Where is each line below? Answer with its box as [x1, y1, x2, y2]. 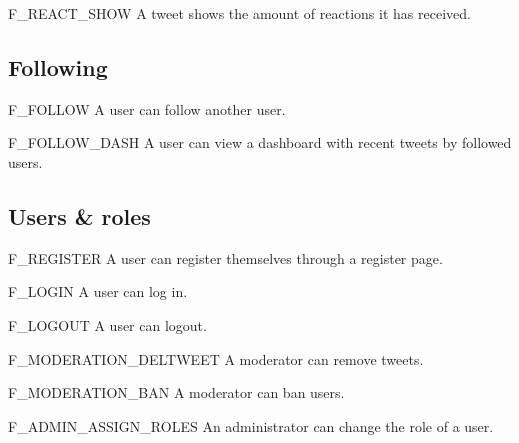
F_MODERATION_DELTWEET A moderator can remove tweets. [8, 348, 424, 369]
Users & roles [8, 200, 151, 231]
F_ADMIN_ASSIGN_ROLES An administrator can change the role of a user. [8, 415, 494, 436]
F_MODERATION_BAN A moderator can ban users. [8, 382, 345, 403]
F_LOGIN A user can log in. [8, 281, 188, 302]
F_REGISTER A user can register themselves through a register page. [8, 247, 443, 268]
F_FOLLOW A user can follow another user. [8, 98, 286, 119]
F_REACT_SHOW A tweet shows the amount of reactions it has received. [8, 3, 471, 23]
